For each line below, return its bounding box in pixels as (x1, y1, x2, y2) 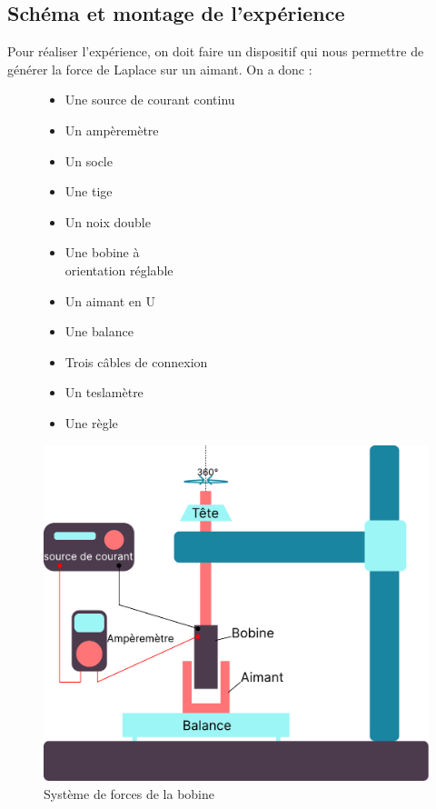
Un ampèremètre (64, 120, 159, 139)
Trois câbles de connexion (64, 352, 208, 371)
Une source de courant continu (64, 90, 235, 109)
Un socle (64, 151, 113, 170)
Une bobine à (64, 243, 140, 262)
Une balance (64, 322, 134, 341)
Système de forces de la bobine (44, 784, 215, 803)
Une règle (64, 413, 118, 432)
